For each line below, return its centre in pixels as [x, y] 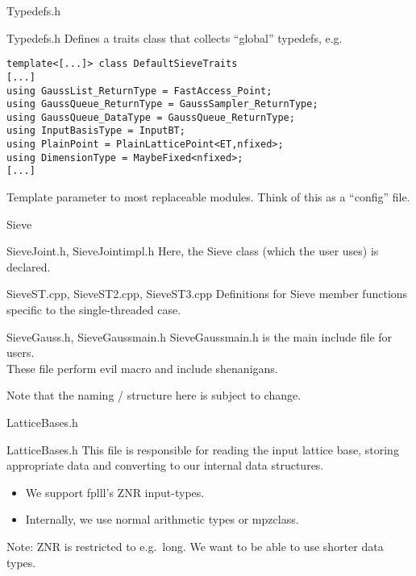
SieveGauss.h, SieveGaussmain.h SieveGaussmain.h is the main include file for [200, 336]
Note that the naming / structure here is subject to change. [154, 395]
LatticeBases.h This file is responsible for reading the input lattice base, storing [203, 449]
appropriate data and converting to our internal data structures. [165, 465]
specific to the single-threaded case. [94, 310]
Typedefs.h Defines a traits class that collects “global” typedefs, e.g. [175, 37]
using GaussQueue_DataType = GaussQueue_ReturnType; [151, 117]
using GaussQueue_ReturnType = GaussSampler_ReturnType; [162, 104]
